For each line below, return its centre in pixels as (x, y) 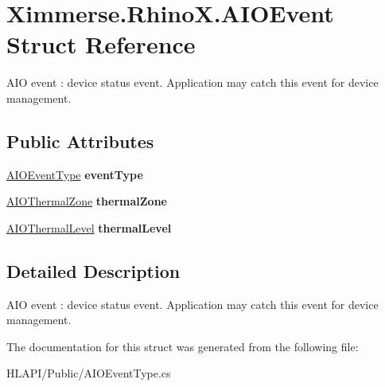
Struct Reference (101, 44)
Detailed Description (93, 270)
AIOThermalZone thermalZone (87, 201)
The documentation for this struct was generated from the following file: (183, 346)
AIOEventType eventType (75, 174)
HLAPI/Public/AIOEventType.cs (89, 373)
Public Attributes (80, 141)
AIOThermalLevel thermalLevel (89, 227)
